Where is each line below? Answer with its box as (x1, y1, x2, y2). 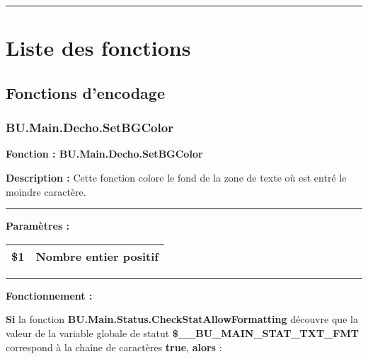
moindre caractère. (6, 184, 86, 199)
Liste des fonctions (6, 33, 191, 62)
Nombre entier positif (35, 247, 159, 264)
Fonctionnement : (6, 288, 93, 302)
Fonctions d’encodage (6, 81, 165, 103)
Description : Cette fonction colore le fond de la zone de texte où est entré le (6, 170, 347, 184)
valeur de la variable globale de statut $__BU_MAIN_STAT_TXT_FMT (6, 325, 359, 340)
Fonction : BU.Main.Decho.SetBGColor (6, 146, 203, 161)
